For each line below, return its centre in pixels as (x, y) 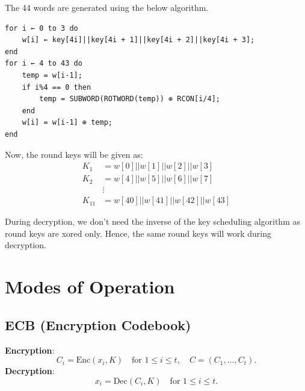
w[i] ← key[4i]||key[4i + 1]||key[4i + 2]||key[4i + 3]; (138, 40)
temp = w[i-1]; (52, 75)
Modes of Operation (90, 286)
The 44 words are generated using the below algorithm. (107, 7)
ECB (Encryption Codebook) (98, 324)
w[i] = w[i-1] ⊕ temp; (67, 123)
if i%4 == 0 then (57, 87)
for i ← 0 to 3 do (42, 28)
